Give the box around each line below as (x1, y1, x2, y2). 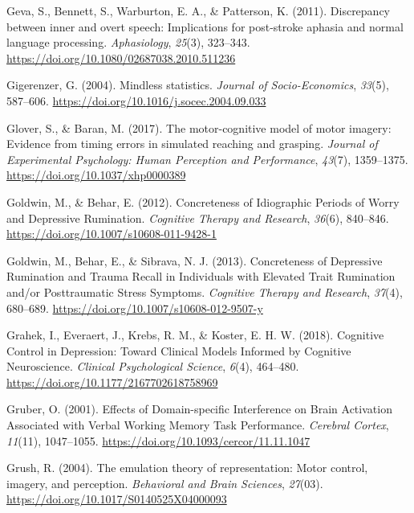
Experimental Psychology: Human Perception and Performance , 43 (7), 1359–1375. (6, 150, 408, 167)
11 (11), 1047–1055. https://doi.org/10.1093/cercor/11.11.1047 (6, 432, 310, 449)
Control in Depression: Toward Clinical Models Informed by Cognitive (6, 342, 351, 359)
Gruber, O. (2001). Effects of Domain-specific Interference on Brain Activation (6, 400, 392, 417)
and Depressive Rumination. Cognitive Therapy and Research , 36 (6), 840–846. (6, 209, 389, 226)
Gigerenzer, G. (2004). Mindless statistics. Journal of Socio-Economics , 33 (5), (6, 76, 389, 93)
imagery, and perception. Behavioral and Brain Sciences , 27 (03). (6, 474, 323, 491)
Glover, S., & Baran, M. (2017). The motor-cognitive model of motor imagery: (6, 119, 392, 136)
